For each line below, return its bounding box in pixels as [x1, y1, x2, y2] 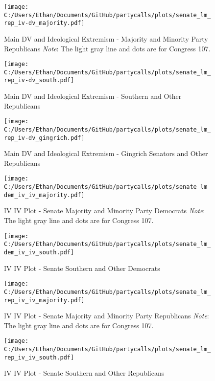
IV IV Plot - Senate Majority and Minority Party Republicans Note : [4, 311, 209, 321]
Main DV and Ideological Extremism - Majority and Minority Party [4, 33, 208, 44]
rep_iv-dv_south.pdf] [4, 77, 74, 84]
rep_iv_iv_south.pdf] [4, 354, 74, 361]
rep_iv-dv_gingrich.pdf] [4, 134, 85, 141]
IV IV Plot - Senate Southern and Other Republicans [4, 368, 165, 378]
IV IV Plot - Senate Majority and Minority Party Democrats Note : [4, 205, 205, 216]
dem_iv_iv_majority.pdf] [4, 191, 85, 199]
